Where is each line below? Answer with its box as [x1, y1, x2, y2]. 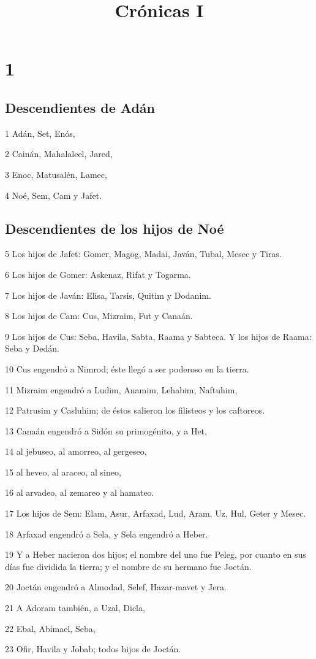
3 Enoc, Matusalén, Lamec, [5, 168, 107, 180]
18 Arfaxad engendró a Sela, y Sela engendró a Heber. [5, 527, 208, 540]
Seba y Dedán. [5, 342, 59, 355]
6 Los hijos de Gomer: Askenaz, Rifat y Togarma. [5, 268, 191, 280]
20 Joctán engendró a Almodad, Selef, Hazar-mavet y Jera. [5, 580, 227, 593]
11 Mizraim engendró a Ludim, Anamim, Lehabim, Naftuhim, [5, 383, 238, 396]
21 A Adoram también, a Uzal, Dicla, [5, 601, 145, 614]
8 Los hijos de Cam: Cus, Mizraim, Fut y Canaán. [5, 309, 193, 322]
